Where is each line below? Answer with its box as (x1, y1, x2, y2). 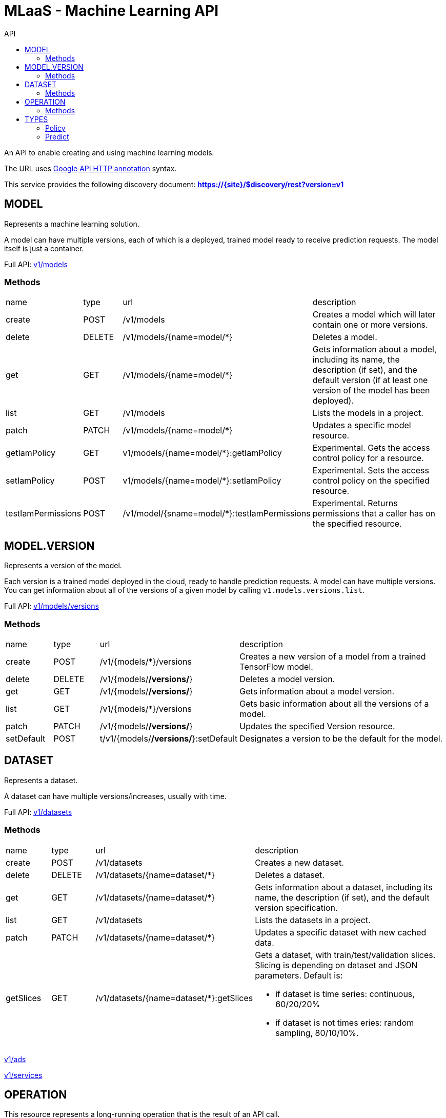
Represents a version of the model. (4, 561, 122, 570)
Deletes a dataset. (255, 869, 325, 880)
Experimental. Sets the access (312, 465, 429, 476)
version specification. (255, 902, 338, 913)
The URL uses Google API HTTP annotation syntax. (4, 164, 177, 173)
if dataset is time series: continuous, (275, 988, 415, 999)
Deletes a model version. (239, 673, 335, 684)
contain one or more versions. (312, 320, 428, 330)
